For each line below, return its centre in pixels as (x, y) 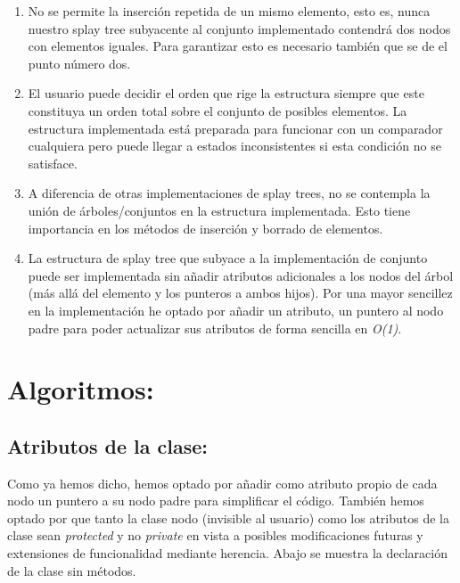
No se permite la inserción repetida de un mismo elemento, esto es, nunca (229, 11)
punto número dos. (79, 63)
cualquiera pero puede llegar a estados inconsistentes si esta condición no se (234, 146)
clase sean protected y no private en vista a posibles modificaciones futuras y (215, 535)
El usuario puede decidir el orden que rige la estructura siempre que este (226, 93)
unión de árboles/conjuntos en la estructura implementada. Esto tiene (219, 210)
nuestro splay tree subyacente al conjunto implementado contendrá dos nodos (239, 28)
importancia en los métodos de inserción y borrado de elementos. (205, 228)
